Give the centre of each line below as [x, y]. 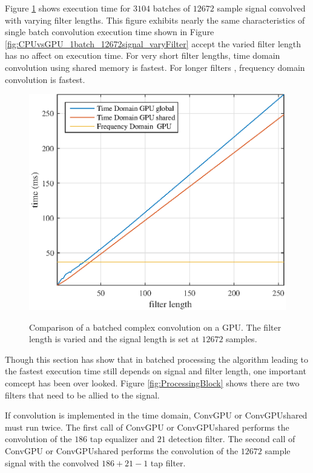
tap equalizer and [122, 439]
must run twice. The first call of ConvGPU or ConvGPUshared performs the [147, 427]
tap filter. [168, 462]
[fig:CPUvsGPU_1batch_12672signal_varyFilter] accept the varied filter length [153, 43]
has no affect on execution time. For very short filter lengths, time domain [143, 55]
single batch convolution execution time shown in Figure [110, 32]
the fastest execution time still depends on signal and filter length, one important [156, 371]
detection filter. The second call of [232, 439]
